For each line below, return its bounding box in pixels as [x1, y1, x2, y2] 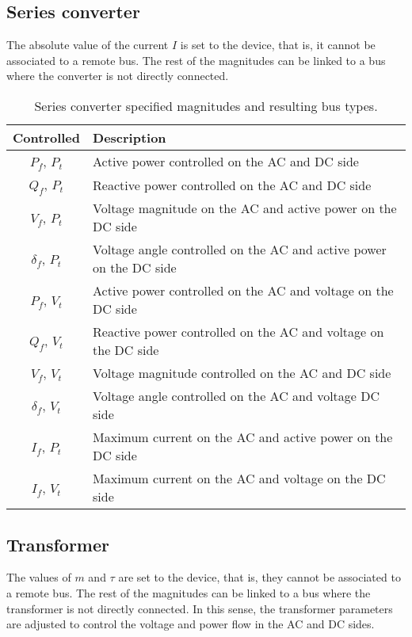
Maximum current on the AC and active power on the [93, 428, 393, 447]
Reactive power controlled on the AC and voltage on [93, 322, 384, 341]
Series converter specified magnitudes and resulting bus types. [34, 96, 378, 115]
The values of [6, 569, 71, 586]
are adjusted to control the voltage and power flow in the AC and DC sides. [6, 616, 375, 632]
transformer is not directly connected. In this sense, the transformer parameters [6, 600, 393, 616]
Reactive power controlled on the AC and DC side [93, 175, 372, 194]
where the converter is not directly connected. [6, 67, 229, 84]
